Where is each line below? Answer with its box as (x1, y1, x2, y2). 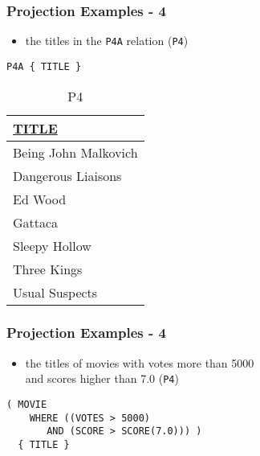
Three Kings (13, 259, 83, 278)
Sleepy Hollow (13, 236, 91, 255)
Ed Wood (13, 189, 67, 208)
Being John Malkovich (13, 142, 138, 162)
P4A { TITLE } (6, 60, 82, 72)
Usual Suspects (13, 282, 98, 302)
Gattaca (13, 212, 59, 232)
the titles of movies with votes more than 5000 (25, 354, 254, 371)
